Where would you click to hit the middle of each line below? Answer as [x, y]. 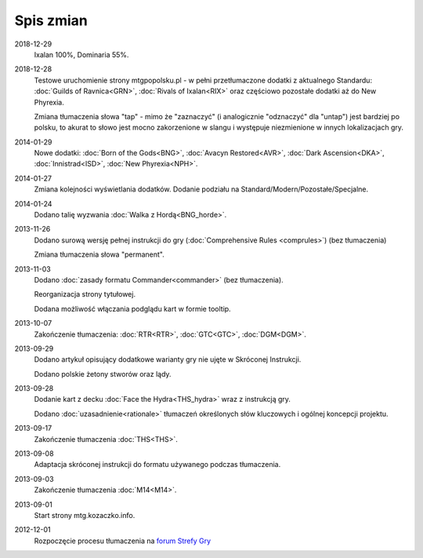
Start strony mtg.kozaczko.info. [85, 515]
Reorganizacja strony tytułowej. [85, 294]
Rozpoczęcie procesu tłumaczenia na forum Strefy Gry [123, 541]
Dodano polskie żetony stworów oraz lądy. [103, 374]
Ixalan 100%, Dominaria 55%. [81, 54]
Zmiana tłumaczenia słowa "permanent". [99, 254]
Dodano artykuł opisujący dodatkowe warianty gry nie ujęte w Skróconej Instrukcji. [168, 359]
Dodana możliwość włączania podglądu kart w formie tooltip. [132, 308]
